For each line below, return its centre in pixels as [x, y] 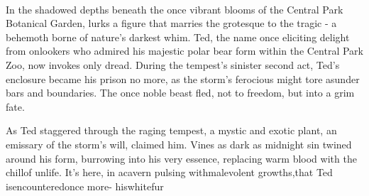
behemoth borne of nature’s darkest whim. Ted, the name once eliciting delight [178, 37]
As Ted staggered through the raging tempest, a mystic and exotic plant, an [171, 130]
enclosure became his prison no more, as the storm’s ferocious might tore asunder [183, 78]
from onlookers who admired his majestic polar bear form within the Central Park [184, 51]
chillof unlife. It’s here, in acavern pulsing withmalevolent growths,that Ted [169, 172]
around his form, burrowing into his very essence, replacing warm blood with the [181, 158]
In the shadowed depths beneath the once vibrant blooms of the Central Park [175, 9]
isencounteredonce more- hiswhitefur [85, 186]
